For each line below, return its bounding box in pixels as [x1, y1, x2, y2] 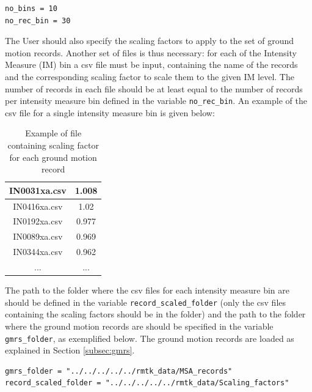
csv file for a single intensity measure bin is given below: [5, 106, 215, 119]
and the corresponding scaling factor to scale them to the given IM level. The [5, 70, 294, 83]
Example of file [25, 127, 82, 139]
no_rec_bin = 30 [5, 16, 71, 25]
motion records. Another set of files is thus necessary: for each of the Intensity [5, 46, 297, 59]
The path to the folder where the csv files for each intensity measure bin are [5, 284, 289, 297]
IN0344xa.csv [13, 245, 63, 258]
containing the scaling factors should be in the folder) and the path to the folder [5, 308, 306, 320]
